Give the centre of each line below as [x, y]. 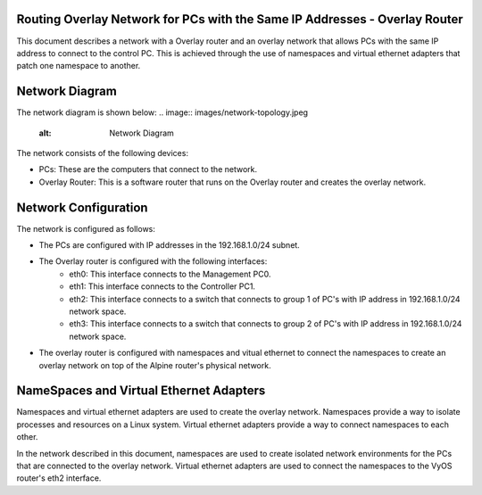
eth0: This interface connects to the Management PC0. [170, 274]
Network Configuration [82, 207]
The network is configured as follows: [86, 228]
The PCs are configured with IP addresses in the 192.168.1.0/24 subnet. [170, 245]
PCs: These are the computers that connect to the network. [148, 169]
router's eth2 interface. [59, 478]
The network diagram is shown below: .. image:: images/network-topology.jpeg [162, 112]
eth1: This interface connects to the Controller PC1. [162, 286]
